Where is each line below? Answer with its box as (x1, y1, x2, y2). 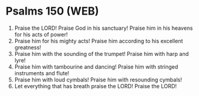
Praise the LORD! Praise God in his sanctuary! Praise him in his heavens (14, 24, 193, 32)
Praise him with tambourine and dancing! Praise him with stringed (14, 63, 178, 70)
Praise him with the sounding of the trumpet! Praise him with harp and (14, 50, 189, 57)
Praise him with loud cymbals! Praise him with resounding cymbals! (14, 76, 182, 83)
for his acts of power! (14, 30, 68, 38)
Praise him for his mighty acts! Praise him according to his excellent (14, 37, 183, 44)
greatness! (14, 44, 42, 51)
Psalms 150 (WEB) (5, 4, 99, 18)
